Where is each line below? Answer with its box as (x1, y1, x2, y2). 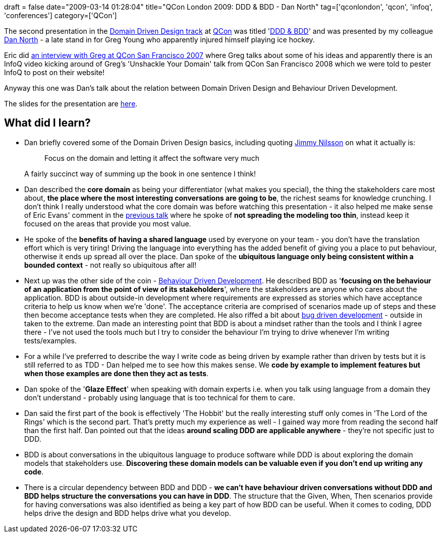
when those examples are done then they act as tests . (24, 369, 209, 378)
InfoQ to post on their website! (4, 68, 105, 77)
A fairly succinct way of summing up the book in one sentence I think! (24, 169, 256, 178)
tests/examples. (24, 336, 77, 345)
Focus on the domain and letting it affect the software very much (44, 153, 259, 162)
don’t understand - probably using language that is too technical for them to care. (24, 393, 295, 402)
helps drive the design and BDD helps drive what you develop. (24, 508, 231, 517)
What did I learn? (4, 116, 91, 130)
